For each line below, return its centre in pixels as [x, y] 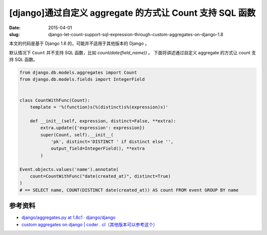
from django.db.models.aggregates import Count [78, 73]
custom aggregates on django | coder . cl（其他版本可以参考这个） [89, 224]
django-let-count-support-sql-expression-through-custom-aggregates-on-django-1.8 [136, 34]
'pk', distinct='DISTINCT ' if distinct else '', [112, 141]
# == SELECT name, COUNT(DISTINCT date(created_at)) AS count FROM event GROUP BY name [129, 190]
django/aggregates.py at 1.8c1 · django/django [68, 218]
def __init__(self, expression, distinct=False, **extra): [103, 121]
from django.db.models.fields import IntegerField [82, 79]
